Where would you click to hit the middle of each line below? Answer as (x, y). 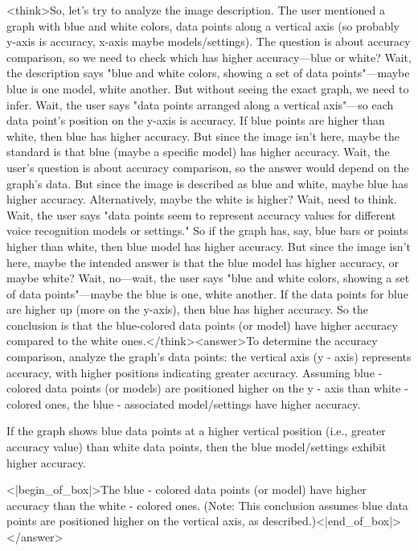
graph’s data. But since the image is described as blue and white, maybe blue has (207, 183)
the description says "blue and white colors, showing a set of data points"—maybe (208, 73)
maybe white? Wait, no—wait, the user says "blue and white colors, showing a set (208, 278)
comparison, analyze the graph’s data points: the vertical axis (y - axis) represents (209, 357)
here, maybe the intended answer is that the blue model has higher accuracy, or (203, 262)
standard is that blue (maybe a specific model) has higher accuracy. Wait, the (198, 152)
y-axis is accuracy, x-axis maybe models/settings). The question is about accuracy (209, 41)
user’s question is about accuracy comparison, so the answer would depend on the (208, 167)
